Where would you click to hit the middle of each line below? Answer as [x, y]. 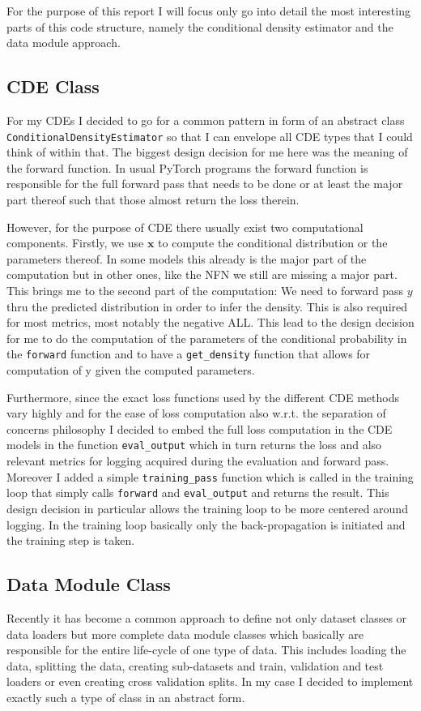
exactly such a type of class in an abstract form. [126, 697]
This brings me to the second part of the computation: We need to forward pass [205, 290]
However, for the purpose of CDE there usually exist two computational [185, 227]
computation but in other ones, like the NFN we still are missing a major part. [202, 274]
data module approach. [64, 43]
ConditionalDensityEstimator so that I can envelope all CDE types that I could [210, 136]
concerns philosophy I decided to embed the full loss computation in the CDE [200, 428]
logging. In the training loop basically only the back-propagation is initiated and [206, 524]
